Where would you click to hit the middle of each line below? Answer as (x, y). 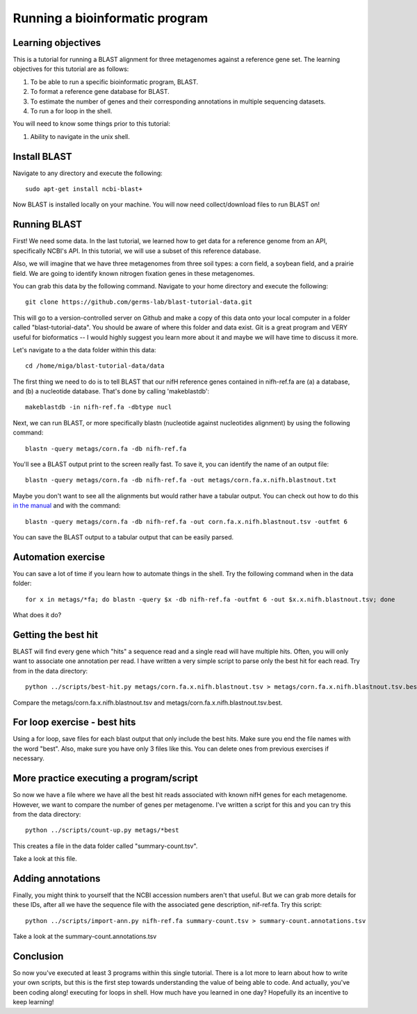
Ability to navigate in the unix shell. (80, 136)
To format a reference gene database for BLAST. (100, 92)
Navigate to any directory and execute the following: (88, 173)
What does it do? (37, 615)
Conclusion (38, 956)
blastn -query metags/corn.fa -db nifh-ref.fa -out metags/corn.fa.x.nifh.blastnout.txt (181, 480)
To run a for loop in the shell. (71, 111)
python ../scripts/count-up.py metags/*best (103, 830)
